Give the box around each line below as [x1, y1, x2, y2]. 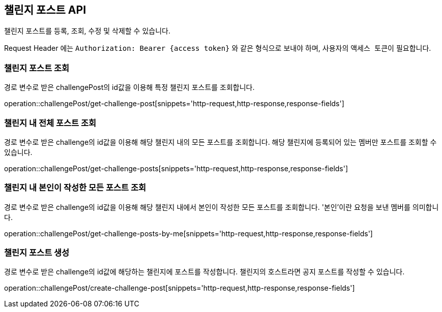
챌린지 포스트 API [4, 4, 86, 16]
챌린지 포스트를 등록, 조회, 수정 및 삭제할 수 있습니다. [4, 26, 170, 36]
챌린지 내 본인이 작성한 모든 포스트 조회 [4, 182, 146, 193]
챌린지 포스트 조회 [4, 63, 70, 73]
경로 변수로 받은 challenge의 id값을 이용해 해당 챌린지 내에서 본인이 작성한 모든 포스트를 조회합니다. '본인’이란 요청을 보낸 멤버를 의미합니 [4, 202, 439, 211]
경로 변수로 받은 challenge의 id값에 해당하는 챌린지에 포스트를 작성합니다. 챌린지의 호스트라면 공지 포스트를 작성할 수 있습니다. [4, 267, 405, 276]
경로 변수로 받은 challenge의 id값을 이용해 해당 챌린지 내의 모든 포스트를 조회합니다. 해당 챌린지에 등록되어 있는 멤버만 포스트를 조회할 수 [4, 137, 437, 146]
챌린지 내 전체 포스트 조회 [4, 117, 97, 128]
